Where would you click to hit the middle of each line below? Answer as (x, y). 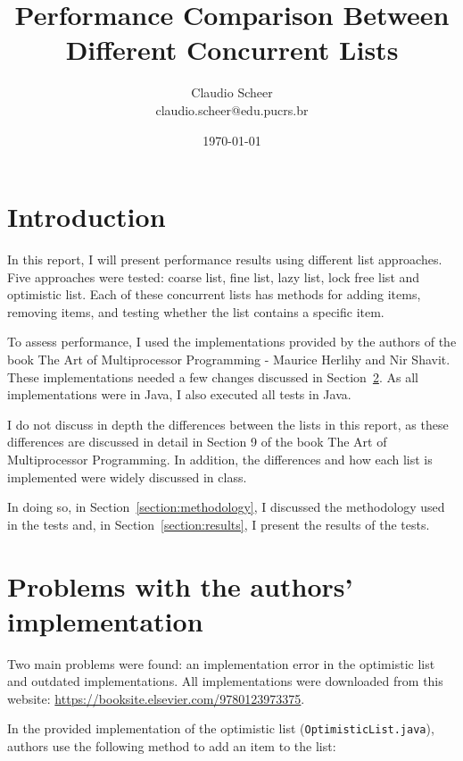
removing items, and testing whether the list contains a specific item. (196, 311)
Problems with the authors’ (180, 585)
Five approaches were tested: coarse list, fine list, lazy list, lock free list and (214, 276)
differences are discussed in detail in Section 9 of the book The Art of (197, 442)
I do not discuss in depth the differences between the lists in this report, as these (228, 424)
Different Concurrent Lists (232, 50)
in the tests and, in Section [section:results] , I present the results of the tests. (219, 524)
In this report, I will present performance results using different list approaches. (225, 259)
